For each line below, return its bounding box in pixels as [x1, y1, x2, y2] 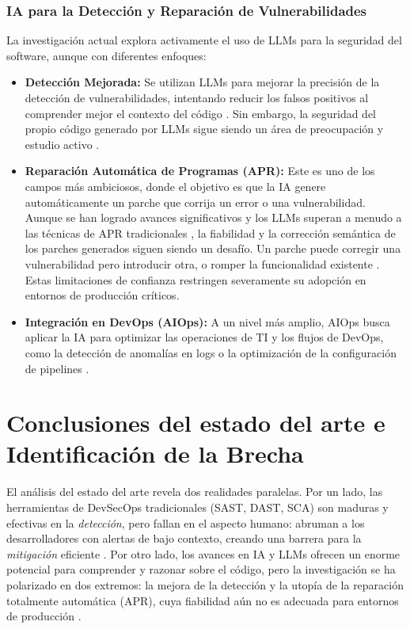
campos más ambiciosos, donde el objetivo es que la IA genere [25, 177, 326, 194]
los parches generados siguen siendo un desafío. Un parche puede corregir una [25, 240, 401, 257]
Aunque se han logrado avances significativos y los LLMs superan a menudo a [25, 209, 402, 226]
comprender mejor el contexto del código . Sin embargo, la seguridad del [25, 105, 377, 121]
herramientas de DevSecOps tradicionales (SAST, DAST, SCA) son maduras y [6, 499, 389, 515]
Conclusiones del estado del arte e [6, 406, 385, 439]
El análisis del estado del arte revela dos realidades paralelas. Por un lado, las [6, 483, 383, 500]
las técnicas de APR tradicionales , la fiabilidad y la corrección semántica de [25, 224, 396, 241]
